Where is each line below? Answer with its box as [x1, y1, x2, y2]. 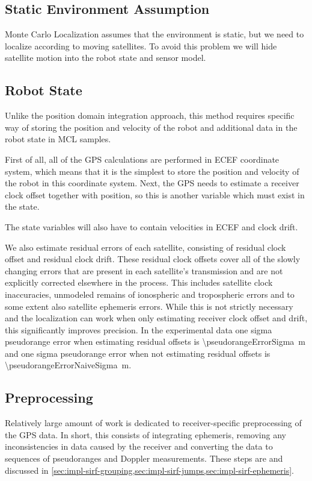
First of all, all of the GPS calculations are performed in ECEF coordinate [5, 152, 280, 165]
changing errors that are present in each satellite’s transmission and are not [5, 264, 283, 277]
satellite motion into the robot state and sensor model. [5, 51, 206, 64]
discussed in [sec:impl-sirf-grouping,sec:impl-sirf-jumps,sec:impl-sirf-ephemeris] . [5, 464, 294, 476]
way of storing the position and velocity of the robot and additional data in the [5, 121, 298, 133]
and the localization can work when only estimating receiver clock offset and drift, [5, 312, 308, 324]
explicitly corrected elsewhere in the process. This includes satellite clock [5, 276, 273, 289]
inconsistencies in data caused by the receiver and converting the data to [5, 440, 273, 453]
